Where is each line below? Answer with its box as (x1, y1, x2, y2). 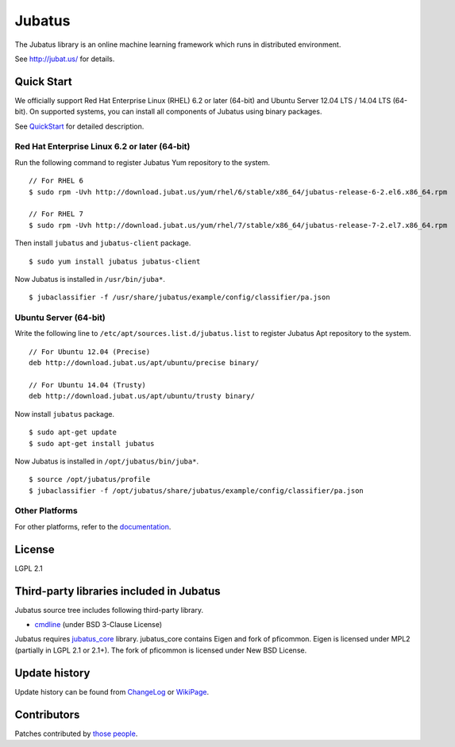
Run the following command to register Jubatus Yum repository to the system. (14, 157, 270, 167)
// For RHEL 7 (29, 210, 83, 218)
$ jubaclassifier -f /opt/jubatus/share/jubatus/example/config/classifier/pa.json (29, 486, 364, 495)
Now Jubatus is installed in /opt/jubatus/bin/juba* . (14, 456, 199, 466)
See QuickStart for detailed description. (14, 121, 145, 131)
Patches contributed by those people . (14, 729, 138, 738)
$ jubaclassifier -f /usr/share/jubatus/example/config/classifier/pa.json (29, 293, 330, 302)
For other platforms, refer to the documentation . (14, 522, 172, 531)
